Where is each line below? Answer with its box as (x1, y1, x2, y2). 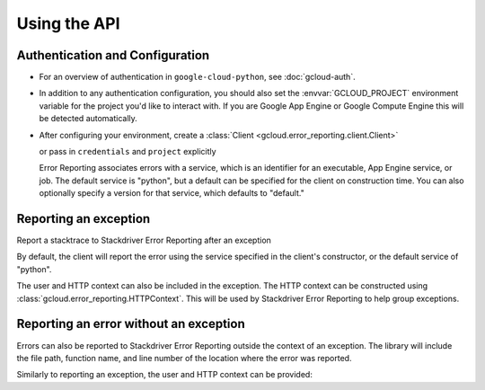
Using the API (16, 13, 120, 33)
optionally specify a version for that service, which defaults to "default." (39, 188, 304, 199)
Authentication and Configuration (16, 48, 210, 63)
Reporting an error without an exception (16, 316, 246, 332)
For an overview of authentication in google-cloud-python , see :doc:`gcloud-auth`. (39, 72, 356, 83)
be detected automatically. (39, 113, 138, 124)
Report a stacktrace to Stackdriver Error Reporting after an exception (16, 235, 271, 246)
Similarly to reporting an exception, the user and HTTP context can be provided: (16, 369, 313, 380)
